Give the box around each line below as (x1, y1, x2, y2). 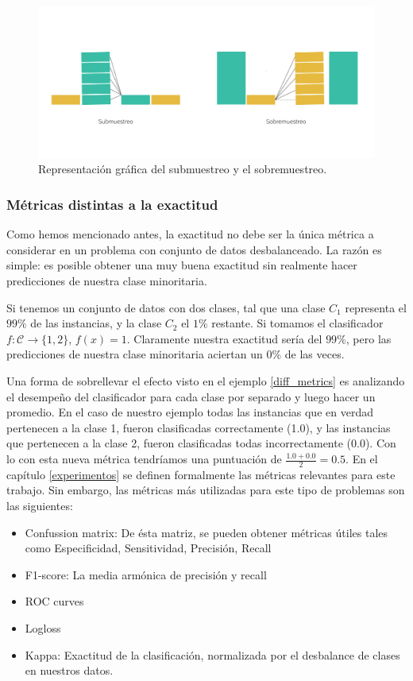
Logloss (25, 619, 61, 636)
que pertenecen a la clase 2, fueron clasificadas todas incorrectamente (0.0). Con (6, 435, 396, 451)
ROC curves (25, 593, 84, 609)
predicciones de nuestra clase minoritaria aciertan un (6, 346, 263, 362)
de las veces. (284, 346, 345, 362)
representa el (345, 299, 407, 315)
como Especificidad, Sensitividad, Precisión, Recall (25, 540, 272, 556)
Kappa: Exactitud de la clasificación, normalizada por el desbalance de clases (25, 646, 400, 663)
